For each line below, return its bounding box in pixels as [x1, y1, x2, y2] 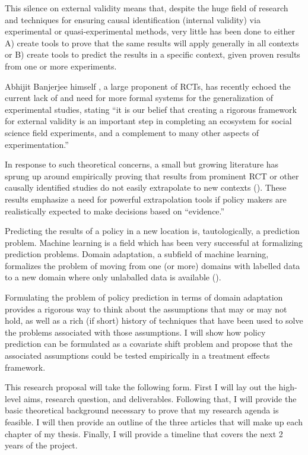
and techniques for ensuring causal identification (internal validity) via [5, 13, 261, 26]
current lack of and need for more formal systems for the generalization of [5, 91, 273, 104]
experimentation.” [5, 138, 69, 150]
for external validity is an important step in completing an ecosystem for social [5, 115, 292, 127]
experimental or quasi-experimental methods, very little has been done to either [5, 25, 295, 37]
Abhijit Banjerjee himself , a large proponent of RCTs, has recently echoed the [5, 80, 291, 92]
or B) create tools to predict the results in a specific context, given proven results [5, 48, 300, 61]
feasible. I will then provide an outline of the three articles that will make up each [5, 416, 303, 428]
